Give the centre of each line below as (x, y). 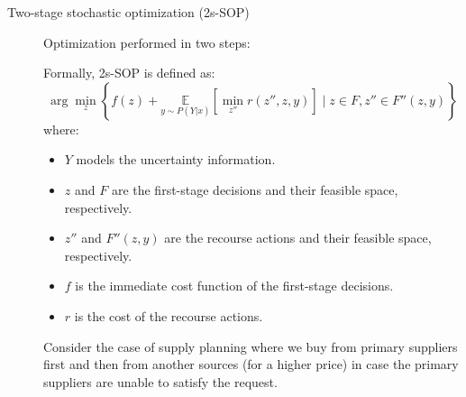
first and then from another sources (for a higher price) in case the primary (251, 364)
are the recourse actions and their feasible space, (298, 238)
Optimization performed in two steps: (147, 42)
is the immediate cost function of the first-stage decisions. (234, 286)
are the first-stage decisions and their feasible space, (255, 189)
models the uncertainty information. (176, 159)
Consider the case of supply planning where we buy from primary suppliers (251, 346)
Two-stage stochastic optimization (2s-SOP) (128, 12)
